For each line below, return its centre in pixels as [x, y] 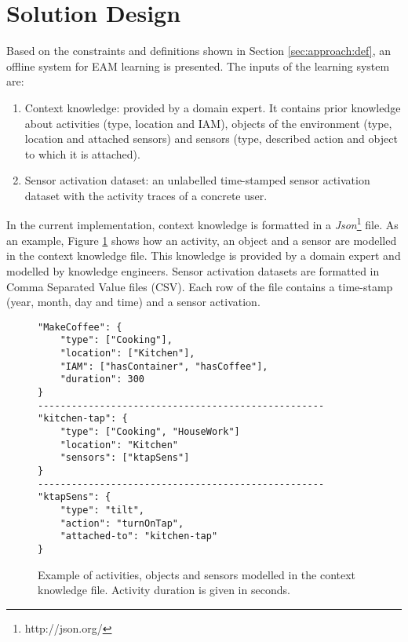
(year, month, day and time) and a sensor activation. [133, 302]
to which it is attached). [82, 153]
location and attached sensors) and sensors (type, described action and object [211, 139]
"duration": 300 [102, 379]
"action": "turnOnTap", [122, 523]
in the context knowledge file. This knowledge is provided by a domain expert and [204, 255]
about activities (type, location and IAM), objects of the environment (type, [208, 123]
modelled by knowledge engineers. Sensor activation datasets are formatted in [193, 270]
